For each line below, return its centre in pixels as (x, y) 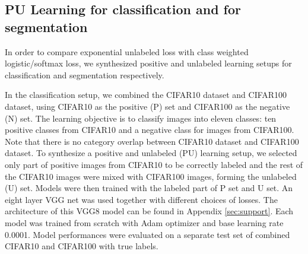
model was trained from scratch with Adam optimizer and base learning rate (144, 222)
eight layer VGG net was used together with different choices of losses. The (141, 199)
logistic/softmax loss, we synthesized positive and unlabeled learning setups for (148, 63)
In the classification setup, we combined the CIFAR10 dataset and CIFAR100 (146, 95)
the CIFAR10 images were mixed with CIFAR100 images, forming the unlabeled (151, 176)
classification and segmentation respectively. (85, 74)
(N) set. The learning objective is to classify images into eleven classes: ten (141, 118)
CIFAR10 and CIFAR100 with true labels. (82, 246)
